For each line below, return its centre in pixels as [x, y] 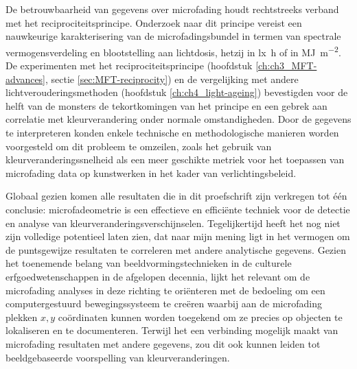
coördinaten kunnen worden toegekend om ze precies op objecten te [200, 317]
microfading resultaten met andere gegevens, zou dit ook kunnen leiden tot [163, 343]
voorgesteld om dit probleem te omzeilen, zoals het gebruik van [139, 146]
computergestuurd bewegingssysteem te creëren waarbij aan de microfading [164, 303]
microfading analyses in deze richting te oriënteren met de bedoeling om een [165, 290]
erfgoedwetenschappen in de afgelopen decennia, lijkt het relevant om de [158, 276]
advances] [26, 79]
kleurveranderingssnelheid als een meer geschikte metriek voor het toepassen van [175, 159]
